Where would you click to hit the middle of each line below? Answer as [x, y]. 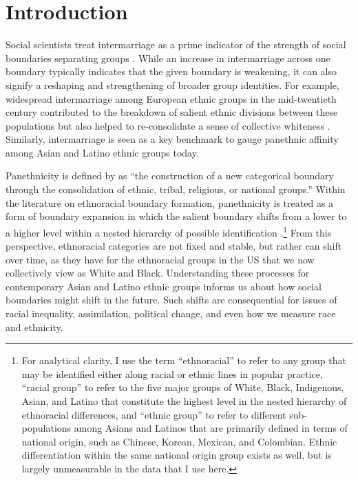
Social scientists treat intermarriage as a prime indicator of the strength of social [176, 44]
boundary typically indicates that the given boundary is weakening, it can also [171, 71]
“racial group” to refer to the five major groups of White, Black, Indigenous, [183, 387]
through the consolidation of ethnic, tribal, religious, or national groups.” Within [176, 189]
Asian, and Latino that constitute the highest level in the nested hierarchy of [184, 401]
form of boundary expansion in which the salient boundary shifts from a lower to [176, 216]
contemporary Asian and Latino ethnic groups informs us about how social [164, 286]
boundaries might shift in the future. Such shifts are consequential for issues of [171, 300]
